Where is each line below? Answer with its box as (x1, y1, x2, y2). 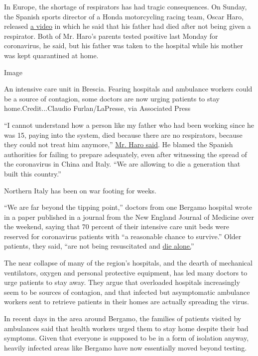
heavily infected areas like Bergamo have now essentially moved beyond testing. (4, 342, 247, 353)
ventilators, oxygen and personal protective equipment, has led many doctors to (4, 267, 248, 277)
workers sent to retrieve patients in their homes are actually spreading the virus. (4, 296, 249, 307)
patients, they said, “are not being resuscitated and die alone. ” (4, 241, 194, 251)
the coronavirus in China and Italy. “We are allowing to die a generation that (4, 159, 241, 169)
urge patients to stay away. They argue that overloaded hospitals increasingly (4, 277, 240, 287)
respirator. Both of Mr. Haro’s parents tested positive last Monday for (4, 30, 218, 41)
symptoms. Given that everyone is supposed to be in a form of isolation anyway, (4, 333, 249, 343)
